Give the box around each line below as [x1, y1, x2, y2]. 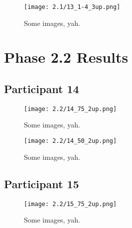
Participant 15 [4, 176, 79, 191]
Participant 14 [4, 81, 79, 97]
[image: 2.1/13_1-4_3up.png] [24, 3, 121, 10]
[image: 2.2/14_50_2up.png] [24, 137, 117, 145]
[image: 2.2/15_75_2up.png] [24, 200, 117, 208]
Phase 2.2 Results [4, 47, 129, 67]
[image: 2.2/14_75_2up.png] [24, 105, 117, 113]
